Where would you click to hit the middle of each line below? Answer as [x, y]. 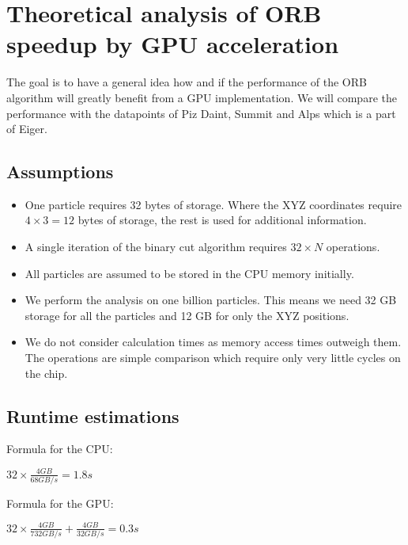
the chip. [46, 373]
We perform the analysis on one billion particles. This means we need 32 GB [211, 300]
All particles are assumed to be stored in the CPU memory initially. [189, 273]
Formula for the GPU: [60, 503]
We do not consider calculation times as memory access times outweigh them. [213, 342]
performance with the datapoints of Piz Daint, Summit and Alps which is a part [201, 113]
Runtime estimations [93, 415]
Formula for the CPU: [60, 449]
